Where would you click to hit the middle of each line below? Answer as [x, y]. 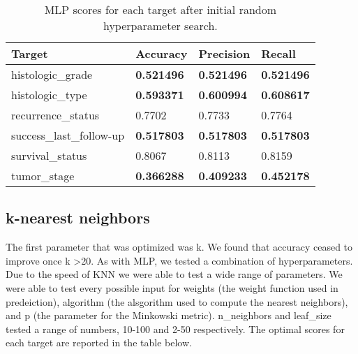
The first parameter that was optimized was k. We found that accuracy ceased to [179, 247]
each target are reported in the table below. [99, 342]
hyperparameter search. [160, 25]
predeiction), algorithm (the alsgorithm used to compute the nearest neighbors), [177, 301]
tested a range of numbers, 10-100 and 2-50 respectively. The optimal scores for [175, 329]
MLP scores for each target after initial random [161, 9]
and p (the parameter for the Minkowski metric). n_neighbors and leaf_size [169, 315]
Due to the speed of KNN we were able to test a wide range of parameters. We [174, 274]
